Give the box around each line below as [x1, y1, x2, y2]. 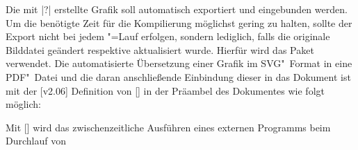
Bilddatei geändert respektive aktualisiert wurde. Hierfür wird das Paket [6, 42, 314, 57]
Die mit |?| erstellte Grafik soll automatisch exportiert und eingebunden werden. [6, 2, 348, 16]
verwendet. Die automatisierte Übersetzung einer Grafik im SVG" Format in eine [6, 56, 352, 71]
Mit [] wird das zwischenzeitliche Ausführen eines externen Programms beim [6, 120, 331, 134]
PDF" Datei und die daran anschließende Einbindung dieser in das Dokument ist [6, 69, 351, 84]
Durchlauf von [6, 133, 66, 148]
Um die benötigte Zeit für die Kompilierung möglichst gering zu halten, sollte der [6, 15, 352, 30]
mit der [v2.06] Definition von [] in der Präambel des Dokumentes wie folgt [6, 83, 325, 97]
